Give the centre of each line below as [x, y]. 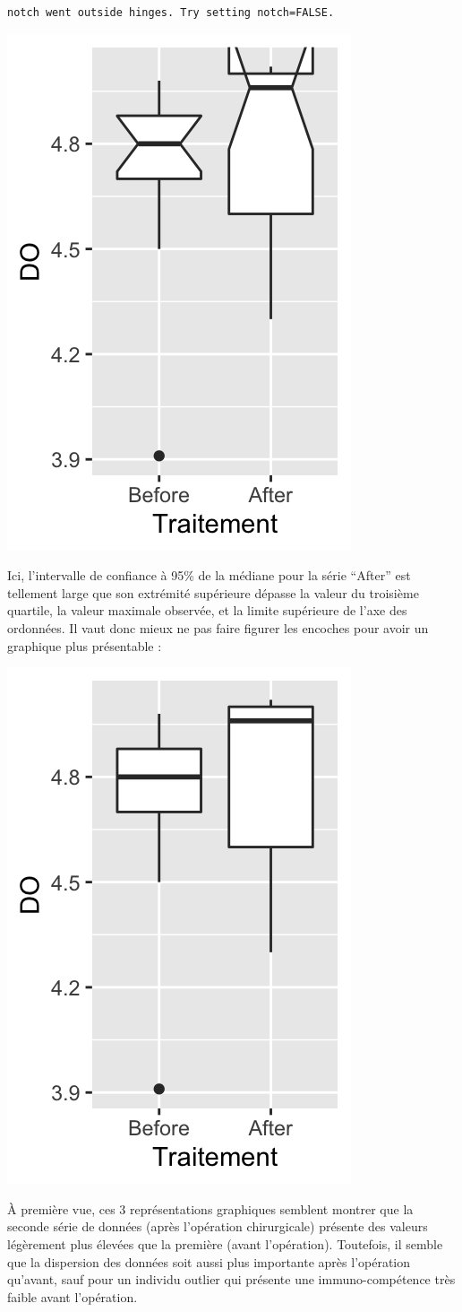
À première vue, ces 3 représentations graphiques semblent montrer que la [210, 1208]
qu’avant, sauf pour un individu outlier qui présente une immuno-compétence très [231, 1279]
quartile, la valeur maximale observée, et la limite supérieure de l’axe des [207, 610]
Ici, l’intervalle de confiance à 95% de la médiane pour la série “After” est [209, 575]
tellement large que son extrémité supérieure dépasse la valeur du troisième [213, 592]
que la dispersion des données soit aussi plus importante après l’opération [209, 1261]
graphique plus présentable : [85, 645]
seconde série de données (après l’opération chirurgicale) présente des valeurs [218, 1226]
